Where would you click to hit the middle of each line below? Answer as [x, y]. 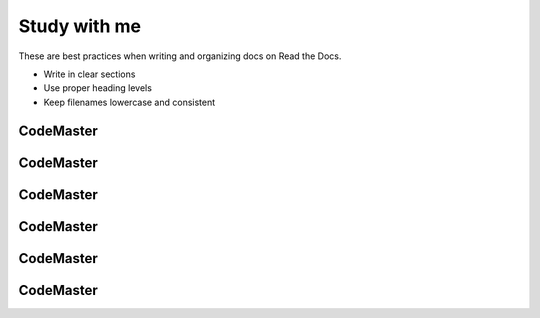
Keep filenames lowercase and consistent [129, 102]
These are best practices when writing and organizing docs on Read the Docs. [180, 56]
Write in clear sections [89, 74]
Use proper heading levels [97, 88]
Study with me [80, 26]
